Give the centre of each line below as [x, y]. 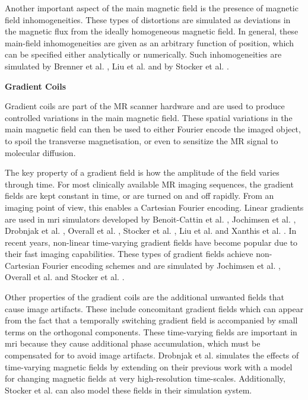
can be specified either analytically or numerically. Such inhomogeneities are [143, 54]
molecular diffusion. [40, 152]
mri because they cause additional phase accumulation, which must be [133, 343]
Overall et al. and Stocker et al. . [65, 277]
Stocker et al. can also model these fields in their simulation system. [128, 390]
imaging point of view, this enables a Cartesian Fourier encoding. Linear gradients [154, 207]
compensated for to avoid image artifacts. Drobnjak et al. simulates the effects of [152, 355]
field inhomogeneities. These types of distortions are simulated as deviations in [148, 19]
